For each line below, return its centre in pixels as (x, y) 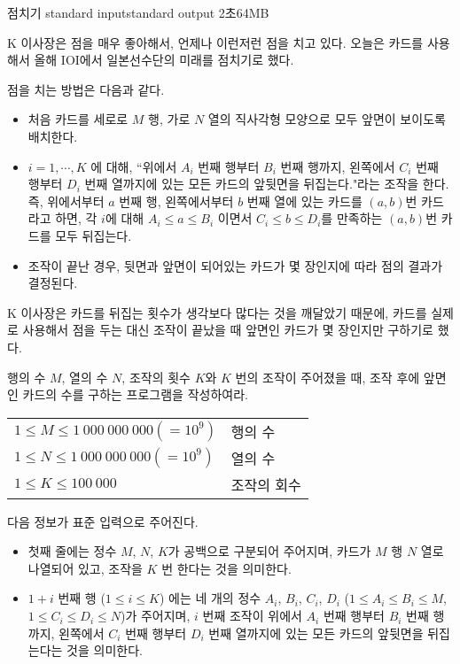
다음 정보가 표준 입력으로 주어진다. (103, 521)
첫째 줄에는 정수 (72, 551)
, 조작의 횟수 (156, 377)
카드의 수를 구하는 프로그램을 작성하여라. (135, 394)
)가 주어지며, (155, 616)
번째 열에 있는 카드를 (304, 201)
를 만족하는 (352, 218)
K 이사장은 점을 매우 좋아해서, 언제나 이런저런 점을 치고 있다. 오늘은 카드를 (215, 42)
